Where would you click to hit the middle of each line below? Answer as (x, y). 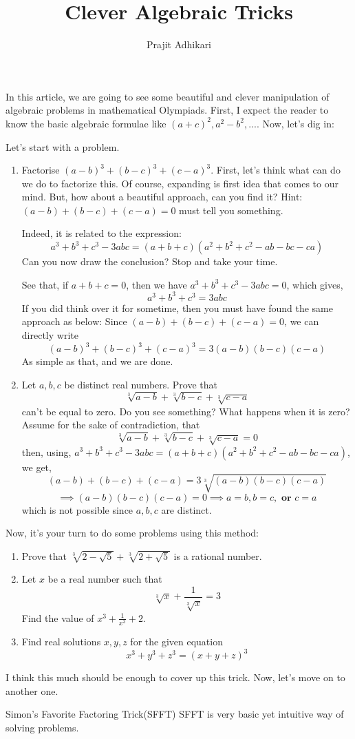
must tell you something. (231, 210)
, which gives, (315, 284)
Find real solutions (61, 641)
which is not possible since (77, 509)
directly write (50, 334)
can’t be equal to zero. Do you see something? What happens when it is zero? (186, 411)
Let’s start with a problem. (63, 146)
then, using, (46, 451)
